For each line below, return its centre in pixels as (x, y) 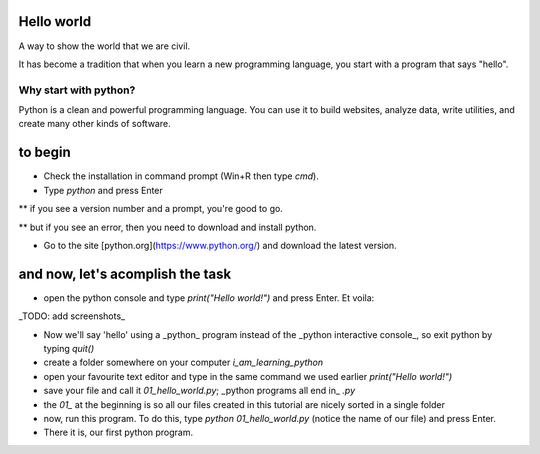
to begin (45, 152)
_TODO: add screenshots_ (71, 316)
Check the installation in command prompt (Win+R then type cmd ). (181, 176)
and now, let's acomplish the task (125, 273)
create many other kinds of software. (94, 124)
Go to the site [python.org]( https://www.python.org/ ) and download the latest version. (220, 245)
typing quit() (69, 348)
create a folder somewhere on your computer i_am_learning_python (183, 362)
